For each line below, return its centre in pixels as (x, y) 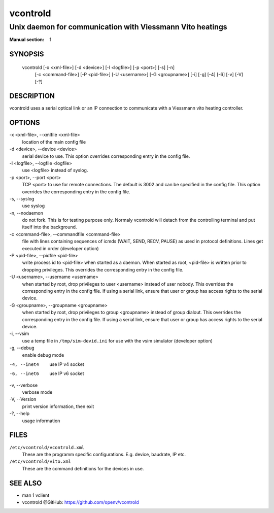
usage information (41, 421)
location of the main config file (54, 142)
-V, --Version (23, 399)
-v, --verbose (24, 385)
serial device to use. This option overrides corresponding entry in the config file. (106, 156)
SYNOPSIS (27, 54)
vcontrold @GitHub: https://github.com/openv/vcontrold (80, 502)
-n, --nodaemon (26, 213)
